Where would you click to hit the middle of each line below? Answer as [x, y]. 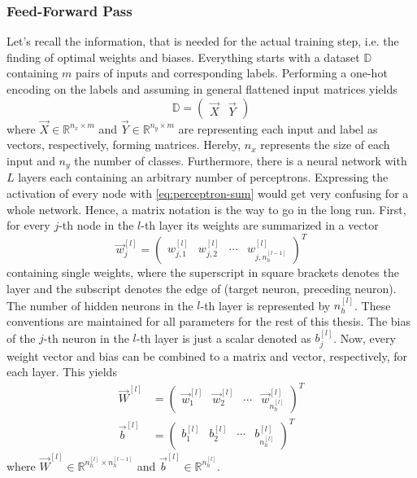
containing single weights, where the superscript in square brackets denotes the [203, 272]
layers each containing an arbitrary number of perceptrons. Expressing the [203, 177]
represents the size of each [325, 145]
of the [21, 338]
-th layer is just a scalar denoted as [224, 338]
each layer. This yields [62, 372]
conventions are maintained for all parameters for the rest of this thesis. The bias [208, 320]
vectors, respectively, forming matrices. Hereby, [124, 145]
